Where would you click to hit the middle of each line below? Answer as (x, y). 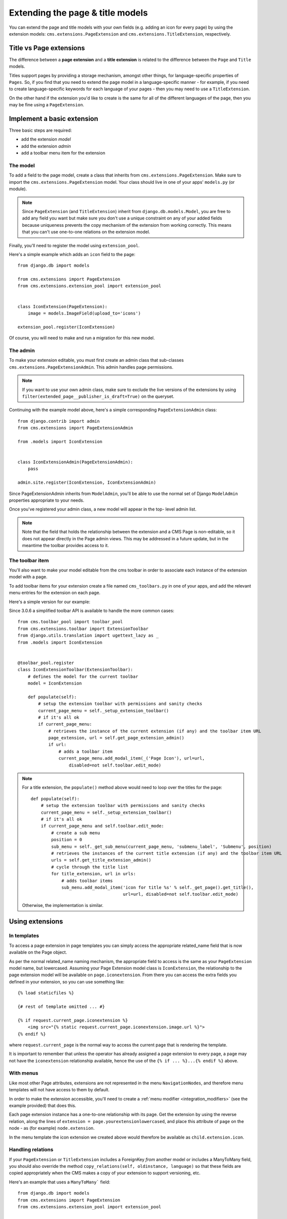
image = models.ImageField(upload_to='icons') (84, 314)
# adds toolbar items (87, 881)
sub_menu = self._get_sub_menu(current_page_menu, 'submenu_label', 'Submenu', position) (161, 846)
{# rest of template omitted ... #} (61, 1006)
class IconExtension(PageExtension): (63, 306)
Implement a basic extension (54, 119)
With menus (24, 1073)
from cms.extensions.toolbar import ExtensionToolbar (83, 629)
